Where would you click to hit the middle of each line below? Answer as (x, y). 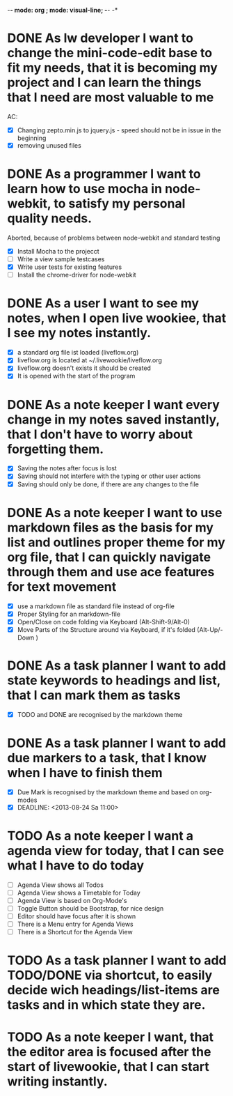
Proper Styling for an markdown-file (69, 614)
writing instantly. (57, 1081)
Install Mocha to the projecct (58, 251)
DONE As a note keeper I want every (114, 404)
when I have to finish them (85, 772)
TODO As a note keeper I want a (100, 836)
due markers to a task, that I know (107, 758)
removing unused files (49, 145)
